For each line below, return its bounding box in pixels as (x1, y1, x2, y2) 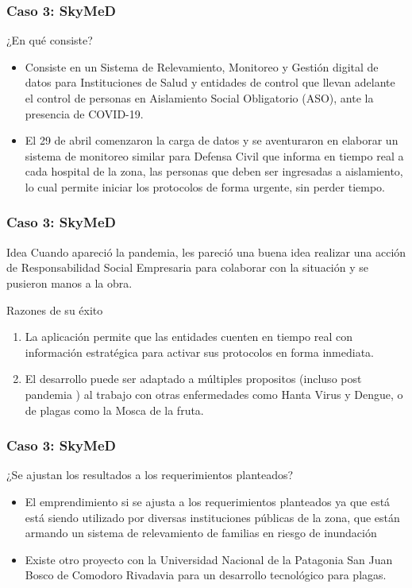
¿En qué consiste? (6, 32, 93, 48)
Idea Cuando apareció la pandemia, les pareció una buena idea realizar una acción (6, 243, 406, 260)
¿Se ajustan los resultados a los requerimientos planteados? (6, 466, 294, 483)
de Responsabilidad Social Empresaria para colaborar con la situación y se (6, 259, 368, 276)
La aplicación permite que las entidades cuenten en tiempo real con (25, 328, 353, 345)
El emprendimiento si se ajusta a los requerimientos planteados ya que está (25, 493, 391, 509)
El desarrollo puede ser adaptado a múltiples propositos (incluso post (25, 370, 362, 387)
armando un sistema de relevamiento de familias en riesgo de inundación (25, 524, 377, 541)
